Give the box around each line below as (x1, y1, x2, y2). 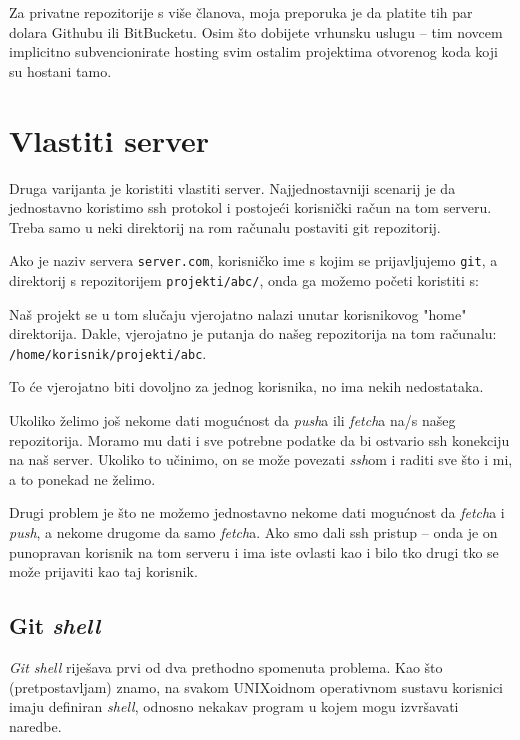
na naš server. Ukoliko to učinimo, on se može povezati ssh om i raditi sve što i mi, (9, 449, 513, 470)
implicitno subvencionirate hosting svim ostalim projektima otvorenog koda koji (9, 41, 498, 62)
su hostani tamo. (9, 60, 112, 81)
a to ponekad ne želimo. (9, 468, 156, 489)
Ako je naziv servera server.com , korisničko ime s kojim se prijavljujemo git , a (9, 250, 498, 271)
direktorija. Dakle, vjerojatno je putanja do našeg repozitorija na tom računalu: (9, 323, 497, 344)
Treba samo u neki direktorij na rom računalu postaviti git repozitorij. (9, 216, 441, 237)
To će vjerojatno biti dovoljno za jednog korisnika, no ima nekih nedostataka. (9, 376, 484, 397)
